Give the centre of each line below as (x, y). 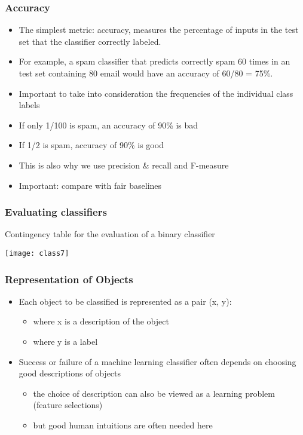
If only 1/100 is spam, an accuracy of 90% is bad (108, 125)
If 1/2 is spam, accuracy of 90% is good (91, 145)
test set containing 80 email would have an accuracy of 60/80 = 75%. (146, 73)
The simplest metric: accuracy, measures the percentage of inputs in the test (159, 30)
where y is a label (65, 341)
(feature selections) (68, 405)
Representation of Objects (69, 279)
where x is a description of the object (101, 321)
